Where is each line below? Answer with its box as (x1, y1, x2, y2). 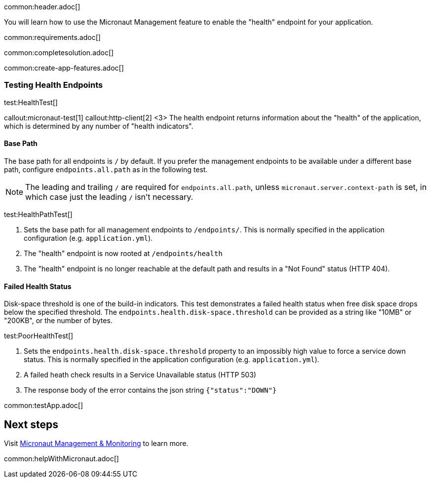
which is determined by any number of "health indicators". (4, 121, 194, 130)
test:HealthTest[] (4, 98, 58, 107)
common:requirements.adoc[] (4, 33, 101, 41)
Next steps (4, 418, 58, 431)
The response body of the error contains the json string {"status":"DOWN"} (24, 386, 277, 395)
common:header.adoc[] (4, 2, 80, 11)
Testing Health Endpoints (4, 80, 103, 90)
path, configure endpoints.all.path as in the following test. (4, 165, 208, 174)
